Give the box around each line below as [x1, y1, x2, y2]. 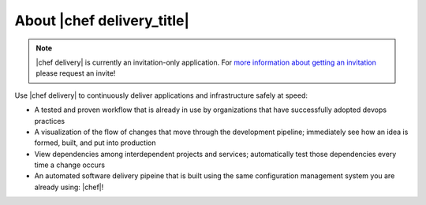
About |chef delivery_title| [14, 12, 189, 29]
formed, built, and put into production [34, 138, 156, 147]
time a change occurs [34, 160, 106, 170]
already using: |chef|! [34, 182, 104, 192]
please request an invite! [35, 69, 116, 78]
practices [34, 116, 65, 125]
